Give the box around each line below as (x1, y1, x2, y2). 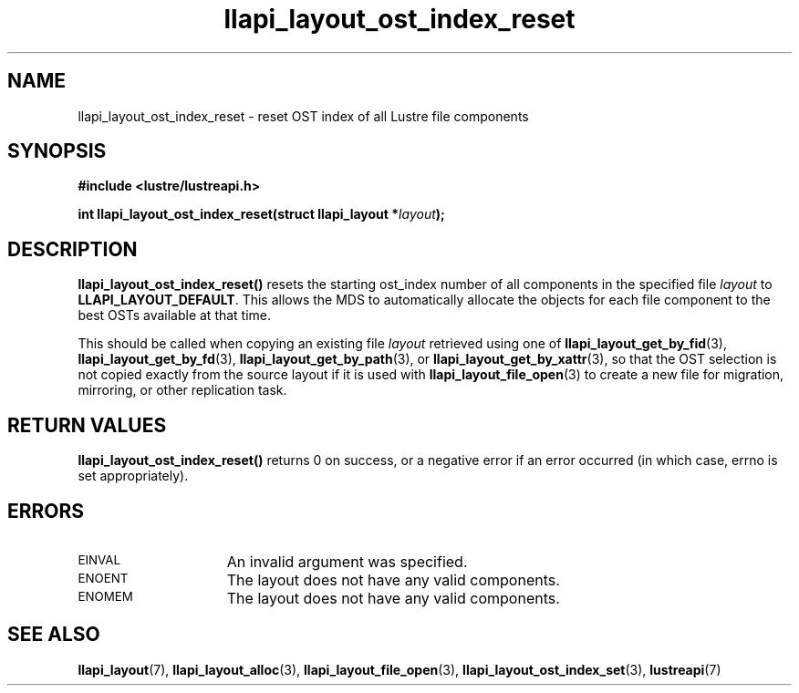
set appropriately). (78, 468, 189, 484)
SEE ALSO (7, 623, 100, 646)
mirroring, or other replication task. (78, 382, 287, 398)
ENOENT (78, 570, 129, 585)
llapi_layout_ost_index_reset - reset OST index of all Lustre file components (78, 108, 529, 124)
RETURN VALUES (7, 413, 167, 437)
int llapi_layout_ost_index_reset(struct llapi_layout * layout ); (78, 206, 445, 222)
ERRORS (7, 499, 85, 522)
